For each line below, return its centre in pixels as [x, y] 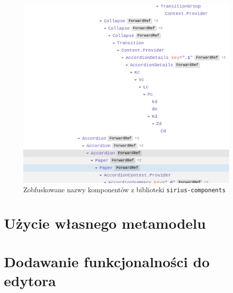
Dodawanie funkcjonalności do [107, 261]
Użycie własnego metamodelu [105, 223]
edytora [30, 280]
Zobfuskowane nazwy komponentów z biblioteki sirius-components [125, 190]
